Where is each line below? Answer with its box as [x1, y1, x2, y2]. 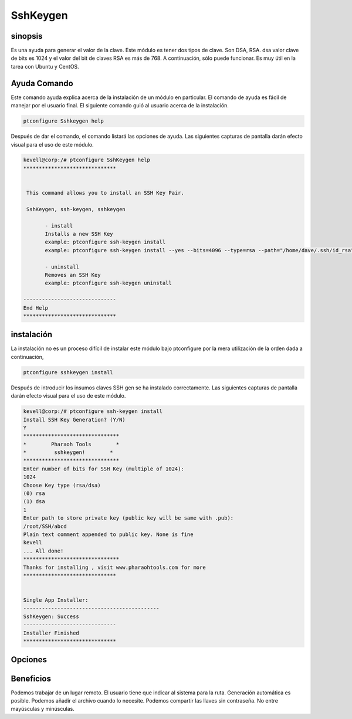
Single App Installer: [23, 597, 89, 603]
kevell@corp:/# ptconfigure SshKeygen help [23, 157, 151, 164]
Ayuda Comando [11, 78, 73, 88]
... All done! [23, 547, 64, 554]
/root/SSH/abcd [23, 523, 67, 530]
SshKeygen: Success [23, 613, 79, 620]
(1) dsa [23, 498, 45, 505]
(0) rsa [23, 490, 45, 497]
